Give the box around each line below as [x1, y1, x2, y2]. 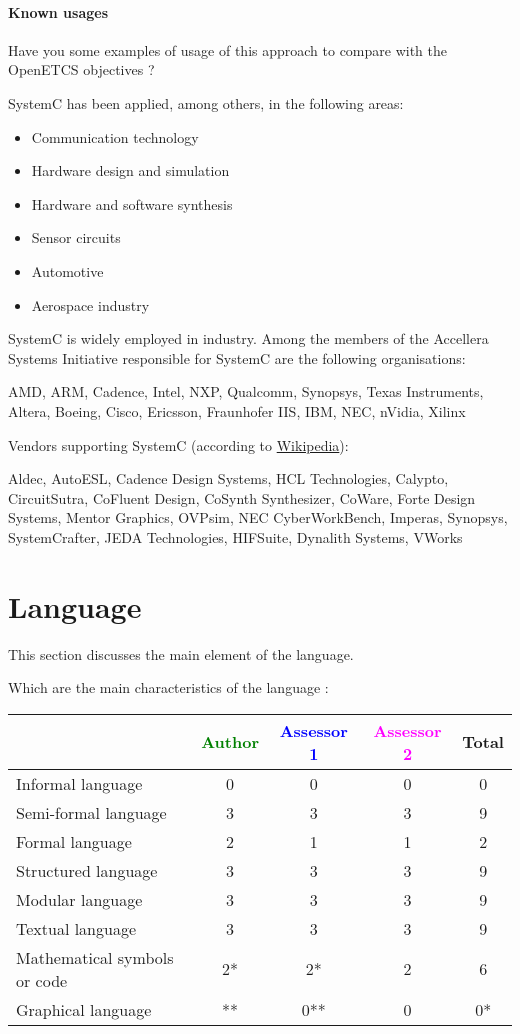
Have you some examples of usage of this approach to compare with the [8, 39, 447, 60]
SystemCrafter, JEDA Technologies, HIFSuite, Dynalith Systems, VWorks [8, 526, 463, 547]
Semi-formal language [16, 800, 167, 824]
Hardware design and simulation [31, 160, 230, 181]
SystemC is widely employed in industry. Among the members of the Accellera [8, 328, 489, 349]
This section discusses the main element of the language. [8, 643, 354, 664]
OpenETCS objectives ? [8, 59, 155, 80]
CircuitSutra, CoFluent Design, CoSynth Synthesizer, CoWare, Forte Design [8, 487, 476, 508]
